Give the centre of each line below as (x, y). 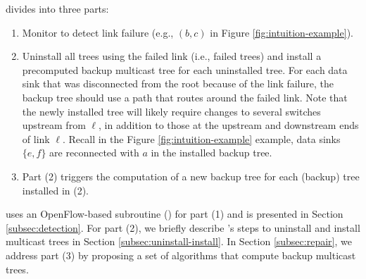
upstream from (54, 125)
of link (36, 138)
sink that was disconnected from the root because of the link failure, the (178, 83)
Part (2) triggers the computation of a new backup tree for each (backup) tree (191, 176)
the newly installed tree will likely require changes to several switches (171, 111)
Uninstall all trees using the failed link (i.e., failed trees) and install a (172, 56)
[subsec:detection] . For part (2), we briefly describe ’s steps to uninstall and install (183, 227)
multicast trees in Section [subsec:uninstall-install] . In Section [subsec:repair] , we (179, 241)
